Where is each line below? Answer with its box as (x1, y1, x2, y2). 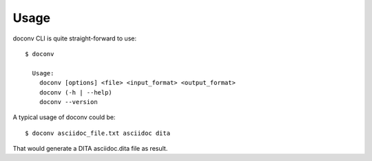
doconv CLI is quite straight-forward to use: (12, 34, 137, 42)
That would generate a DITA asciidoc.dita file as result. (12, 145, 168, 153)
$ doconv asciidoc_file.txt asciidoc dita (25, 129, 171, 137)
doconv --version (39, 98, 98, 106)
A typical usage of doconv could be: (12, 113, 116, 121)
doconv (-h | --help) (39, 88, 113, 96)
